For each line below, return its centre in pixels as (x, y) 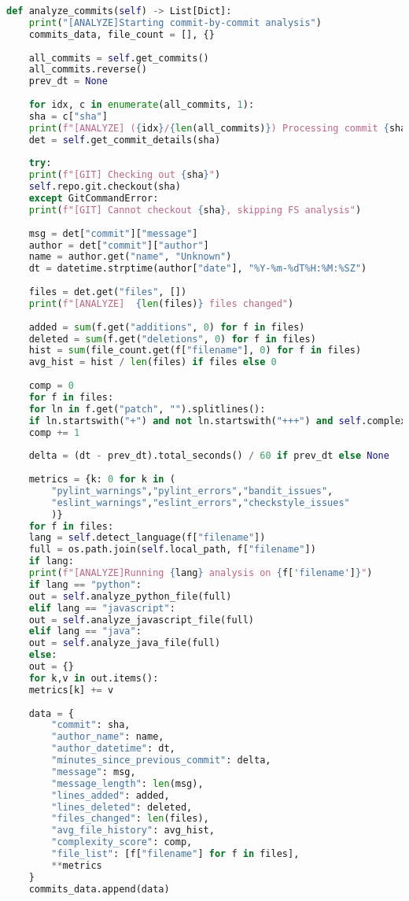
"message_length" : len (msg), (127, 783)
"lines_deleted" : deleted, (122, 807)
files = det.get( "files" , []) (108, 292)
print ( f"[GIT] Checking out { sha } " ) (125, 175)
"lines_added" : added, (111, 795)
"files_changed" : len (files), (130, 819)
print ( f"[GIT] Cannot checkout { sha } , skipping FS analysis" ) (195, 210)
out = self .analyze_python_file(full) (130, 596)
